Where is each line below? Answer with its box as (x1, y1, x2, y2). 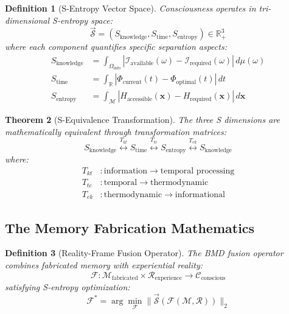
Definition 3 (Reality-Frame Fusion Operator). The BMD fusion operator (5, 246, 284, 259)
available (130, 60, 154, 67)
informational (175, 190, 225, 199)
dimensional (5, 13, 49, 26)
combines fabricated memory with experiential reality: (5, 259, 203, 271)
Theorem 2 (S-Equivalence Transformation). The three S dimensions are (5, 113, 280, 126)
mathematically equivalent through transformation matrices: (5, 125, 226, 138)
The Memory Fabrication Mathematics (5, 218, 255, 237)
